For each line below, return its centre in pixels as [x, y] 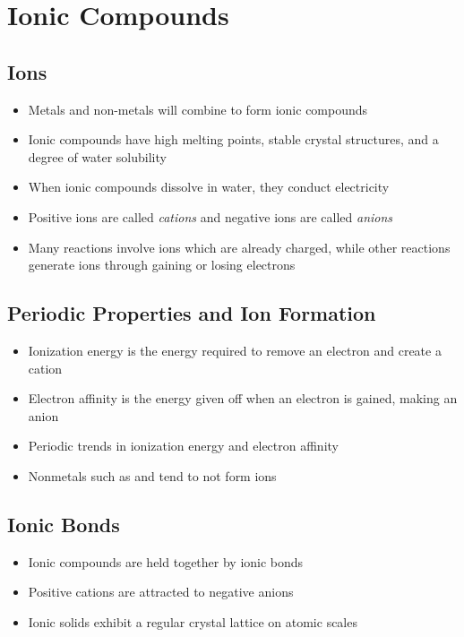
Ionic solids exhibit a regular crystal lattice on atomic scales [193, 621]
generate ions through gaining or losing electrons [162, 265]
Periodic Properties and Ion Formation [192, 313]
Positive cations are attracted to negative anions [161, 592]
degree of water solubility [97, 156]
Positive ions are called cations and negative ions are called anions [211, 216]
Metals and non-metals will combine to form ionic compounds [198, 109]
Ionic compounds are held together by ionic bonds [166, 561]
